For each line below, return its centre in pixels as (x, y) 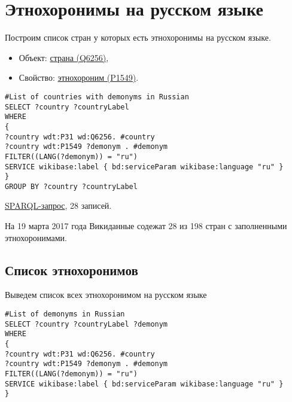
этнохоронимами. (36, 237)
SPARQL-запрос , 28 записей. (58, 205)
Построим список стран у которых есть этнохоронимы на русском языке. (138, 37)
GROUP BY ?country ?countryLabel (71, 186)
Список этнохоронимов (72, 269)
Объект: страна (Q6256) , (64, 57)
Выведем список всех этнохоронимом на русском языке (106, 295)
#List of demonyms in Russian (65, 314)
